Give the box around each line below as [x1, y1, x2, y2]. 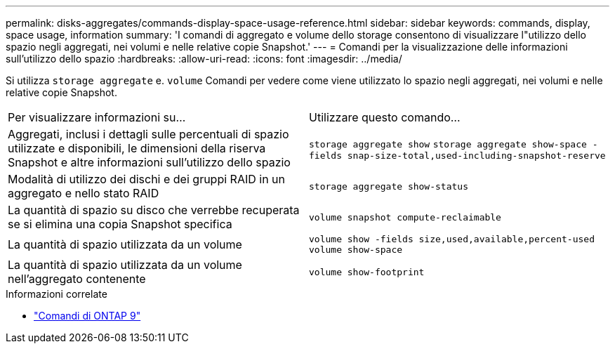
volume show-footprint [309, 266, 425, 277]
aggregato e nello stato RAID [8, 186, 159, 200]
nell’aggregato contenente [8, 272, 146, 286]
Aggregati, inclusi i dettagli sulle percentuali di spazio [8, 127, 289, 141]
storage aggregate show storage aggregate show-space [309, 138, 587, 150]
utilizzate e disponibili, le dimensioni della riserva [8, 141, 266, 155]
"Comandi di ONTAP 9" [34, 310, 141, 322]
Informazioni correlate [6, 288, 107, 300]
